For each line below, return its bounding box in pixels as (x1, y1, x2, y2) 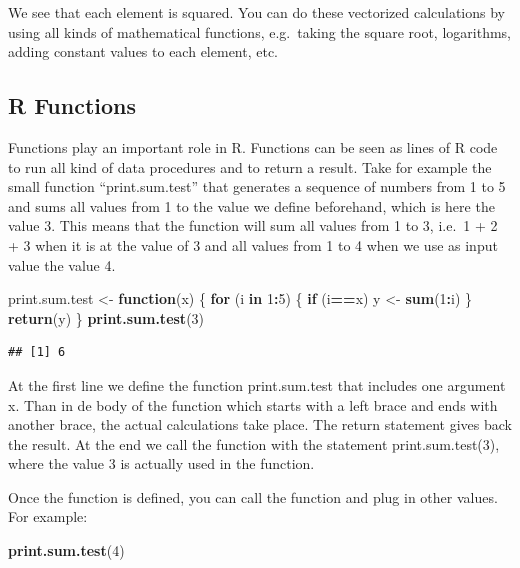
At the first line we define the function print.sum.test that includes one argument (8, 374, 506, 395)
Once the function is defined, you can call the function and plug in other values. (8, 486, 498, 507)
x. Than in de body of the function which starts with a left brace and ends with (8, 394, 498, 415)
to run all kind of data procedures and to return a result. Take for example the (8, 156, 492, 177)
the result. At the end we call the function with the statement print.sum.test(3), (8, 433, 500, 454)
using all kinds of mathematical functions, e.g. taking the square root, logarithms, (8, 21, 511, 42)
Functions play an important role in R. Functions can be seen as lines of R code (8, 136, 498, 157)
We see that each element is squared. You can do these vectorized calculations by (8, 2, 505, 22)
